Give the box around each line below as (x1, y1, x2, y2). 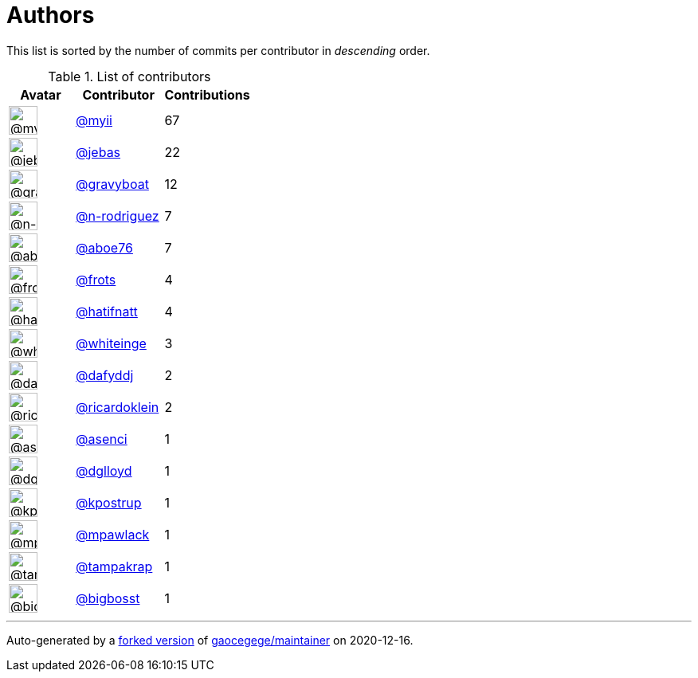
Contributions (164, 86, 250, 103)
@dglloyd (76, 462, 132, 479)
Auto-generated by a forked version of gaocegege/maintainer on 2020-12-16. (6, 633, 414, 647)
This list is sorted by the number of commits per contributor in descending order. (6, 43, 430, 57)
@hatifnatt (76, 303, 138, 319)
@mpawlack (76, 526, 150, 543)
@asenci (76, 430, 127, 447)
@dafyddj (76, 366, 134, 383)
